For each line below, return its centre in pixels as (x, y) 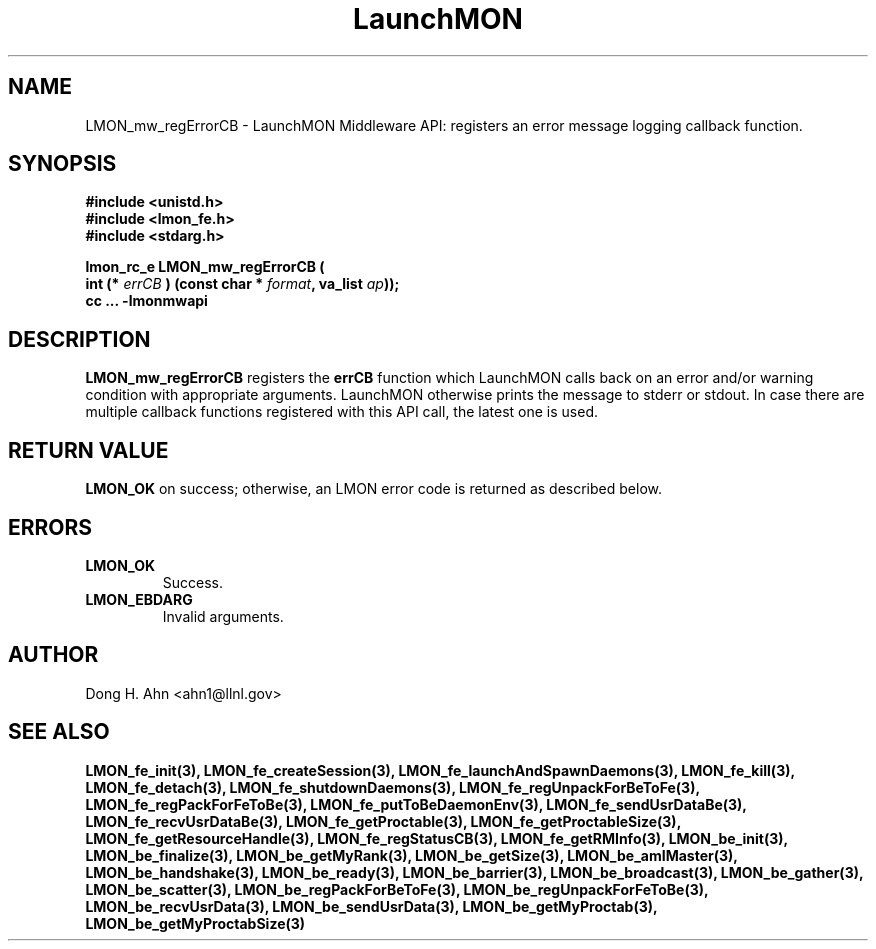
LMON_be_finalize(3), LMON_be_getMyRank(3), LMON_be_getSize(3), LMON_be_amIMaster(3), (411, 855)
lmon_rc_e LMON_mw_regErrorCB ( (205, 267)
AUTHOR (53, 655)
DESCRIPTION (79, 339)
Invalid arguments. (223, 616)
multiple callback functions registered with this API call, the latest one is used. (342, 412)
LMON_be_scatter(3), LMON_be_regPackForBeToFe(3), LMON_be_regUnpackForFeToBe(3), (397, 889)
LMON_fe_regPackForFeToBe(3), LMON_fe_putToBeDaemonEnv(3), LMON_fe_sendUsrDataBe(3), (416, 804)
